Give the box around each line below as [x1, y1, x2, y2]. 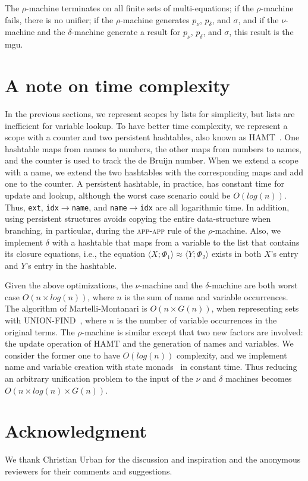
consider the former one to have [5, 348, 120, 361]
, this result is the [229, 26, 294, 38]
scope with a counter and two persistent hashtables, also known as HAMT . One [5, 131, 300, 143]
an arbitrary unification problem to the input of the [5, 372, 193, 385]
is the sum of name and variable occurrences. [124, 290, 288, 303]
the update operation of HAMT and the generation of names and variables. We [5, 337, 294, 350]
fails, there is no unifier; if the [5, 13, 114, 26]
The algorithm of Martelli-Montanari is [5, 302, 147, 315]
